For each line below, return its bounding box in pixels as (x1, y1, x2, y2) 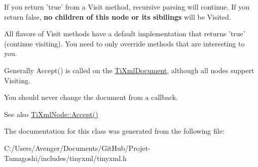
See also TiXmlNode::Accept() (4, 108, 98, 119)
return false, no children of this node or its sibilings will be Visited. (4, 11, 231, 22)
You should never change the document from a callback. (4, 92, 178, 102)
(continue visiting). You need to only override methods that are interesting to (4, 38, 245, 48)
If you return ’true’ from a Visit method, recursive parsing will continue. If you (4, 2, 249, 12)
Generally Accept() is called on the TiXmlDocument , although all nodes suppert (4, 65, 254, 75)
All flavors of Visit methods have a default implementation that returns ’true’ (4, 28, 245, 39)
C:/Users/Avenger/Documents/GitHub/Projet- (4, 142, 151, 153)
